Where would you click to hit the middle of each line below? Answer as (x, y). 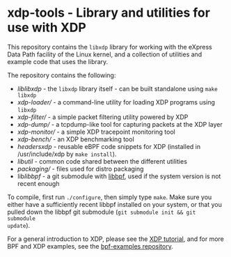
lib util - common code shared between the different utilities (102, 161)
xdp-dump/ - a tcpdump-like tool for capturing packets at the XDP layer (120, 124)
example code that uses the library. (58, 61)
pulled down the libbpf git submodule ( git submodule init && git (102, 212)
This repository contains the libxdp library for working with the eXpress (110, 47)
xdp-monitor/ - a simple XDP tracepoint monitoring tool (96, 132)
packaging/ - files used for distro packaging (80, 169)
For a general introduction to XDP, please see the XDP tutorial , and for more (116, 239)
